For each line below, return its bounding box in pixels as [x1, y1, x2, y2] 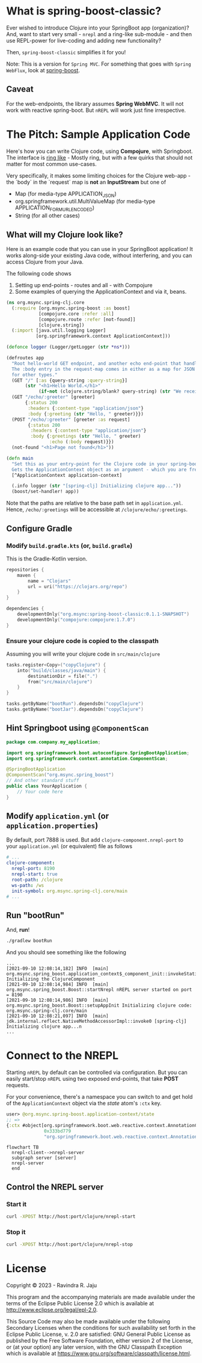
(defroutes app [6, 355, 44, 361]
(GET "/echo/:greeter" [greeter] [11, 394, 96, 400]
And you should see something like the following [6, 949, 126, 956]
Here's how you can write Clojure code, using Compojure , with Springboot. [6, 147, 194, 155]
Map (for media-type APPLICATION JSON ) [14, 190, 117, 199]
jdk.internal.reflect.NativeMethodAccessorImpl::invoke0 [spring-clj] [6, 1019, 187, 1025]
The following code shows [6, 270, 72, 278]
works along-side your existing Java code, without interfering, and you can [6, 252, 192, 259]
